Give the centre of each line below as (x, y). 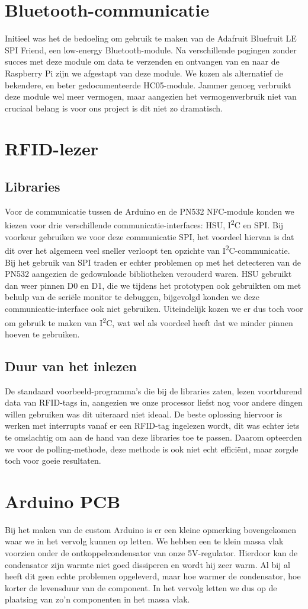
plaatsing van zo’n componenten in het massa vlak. (97, 599)
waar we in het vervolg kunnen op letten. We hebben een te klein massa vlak (144, 541)
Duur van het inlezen (71, 366)
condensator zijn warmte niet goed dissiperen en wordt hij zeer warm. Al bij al (147, 564)
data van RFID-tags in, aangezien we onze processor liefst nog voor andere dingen (154, 402)
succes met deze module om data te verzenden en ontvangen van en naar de (142, 61)
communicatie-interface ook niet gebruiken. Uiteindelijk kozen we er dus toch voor (154, 308)
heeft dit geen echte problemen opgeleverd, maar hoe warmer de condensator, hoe (153, 576)
